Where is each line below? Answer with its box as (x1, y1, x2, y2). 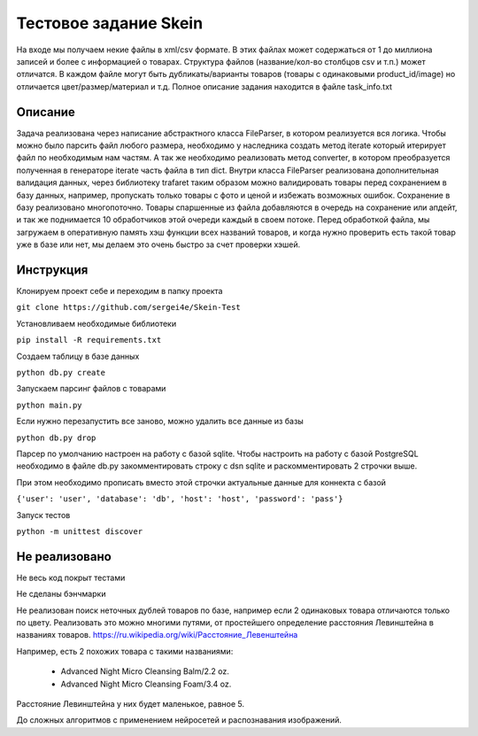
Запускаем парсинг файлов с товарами (16, 383, 166, 394)
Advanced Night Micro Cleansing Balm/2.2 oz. (60, 666, 229, 677)
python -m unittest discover (16, 526, 143, 536)
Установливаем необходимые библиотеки (16, 318, 177, 329)
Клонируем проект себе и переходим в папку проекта (16, 286, 223, 297)
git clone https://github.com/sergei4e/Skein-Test (16, 302, 241, 313)
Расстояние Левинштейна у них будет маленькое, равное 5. (16, 698, 245, 709)
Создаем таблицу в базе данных (16, 351, 140, 361)
